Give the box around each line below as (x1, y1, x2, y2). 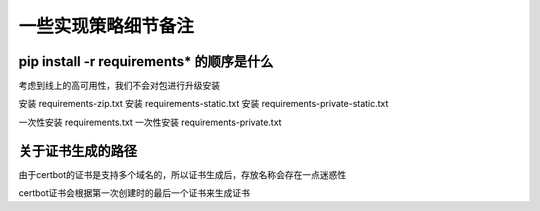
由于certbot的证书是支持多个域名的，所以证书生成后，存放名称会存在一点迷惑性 (18, 168, 347, 180)
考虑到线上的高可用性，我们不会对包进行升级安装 (18, 80, 220, 92)
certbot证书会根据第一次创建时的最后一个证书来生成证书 (18, 187, 250, 199)
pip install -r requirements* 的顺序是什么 (18, 53, 274, 70)
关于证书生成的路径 (18, 142, 137, 159)
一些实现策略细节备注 (18, 15, 195, 37)
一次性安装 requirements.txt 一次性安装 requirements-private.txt (18, 116, 282, 128)
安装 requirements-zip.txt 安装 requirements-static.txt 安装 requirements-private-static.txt (18, 98, 389, 110)
